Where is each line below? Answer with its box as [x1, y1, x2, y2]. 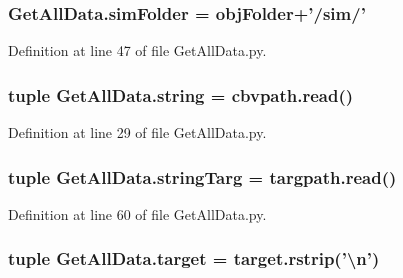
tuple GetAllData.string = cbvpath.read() [8, 82, 354, 107]
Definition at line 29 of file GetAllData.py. [8, 122, 267, 143]
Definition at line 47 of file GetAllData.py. [8, 40, 267, 61]
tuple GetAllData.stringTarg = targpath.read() [8, 164, 397, 189]
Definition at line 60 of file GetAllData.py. [8, 203, 267, 224]
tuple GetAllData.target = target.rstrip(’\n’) [8, 246, 380, 271]
